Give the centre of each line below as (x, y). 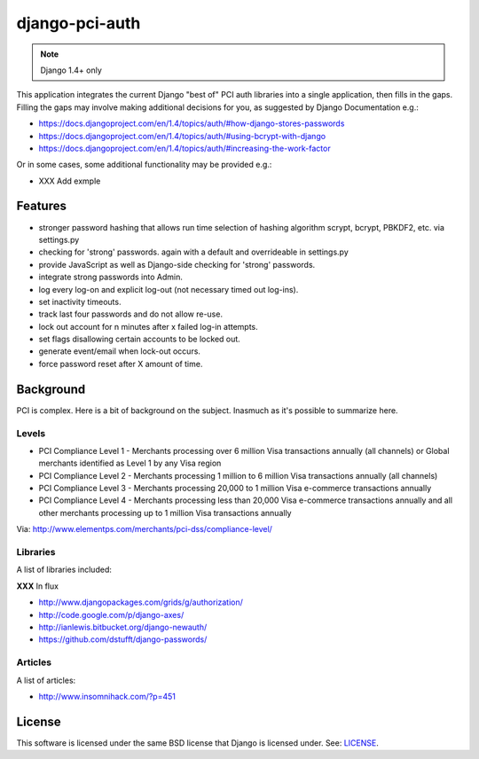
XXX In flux (38, 586)
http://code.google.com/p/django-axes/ (111, 614)
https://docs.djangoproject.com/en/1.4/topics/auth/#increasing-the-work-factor (185, 148)
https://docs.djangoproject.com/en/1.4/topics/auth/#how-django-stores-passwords (192, 123)
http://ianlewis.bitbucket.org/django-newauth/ (123, 627)
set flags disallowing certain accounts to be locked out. (140, 339)
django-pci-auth (79, 23)
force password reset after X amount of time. (121, 364)
